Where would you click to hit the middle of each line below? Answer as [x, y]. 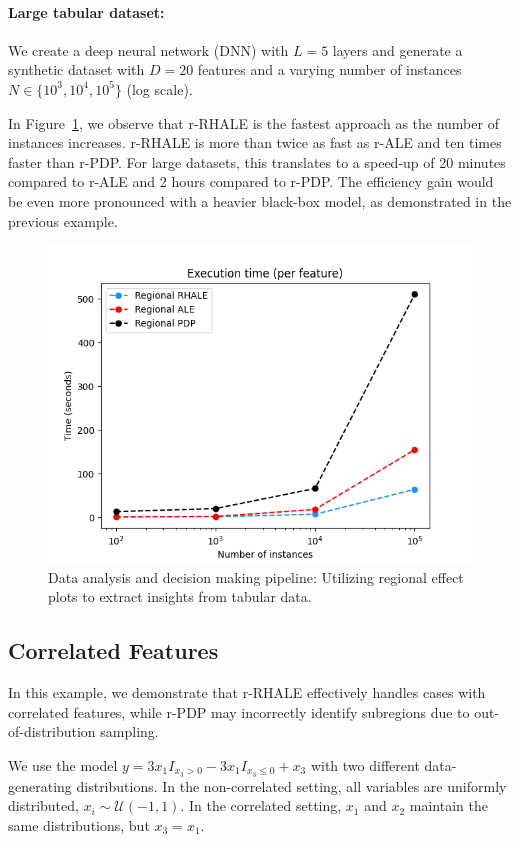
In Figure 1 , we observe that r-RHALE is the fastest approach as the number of [253, 122]
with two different [365, 764]
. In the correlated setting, [261, 805]
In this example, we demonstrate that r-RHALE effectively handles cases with [247, 692]
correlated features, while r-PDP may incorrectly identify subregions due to [239, 711]
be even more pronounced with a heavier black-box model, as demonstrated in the [260, 200]
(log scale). [159, 88]
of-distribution [52, 731]
